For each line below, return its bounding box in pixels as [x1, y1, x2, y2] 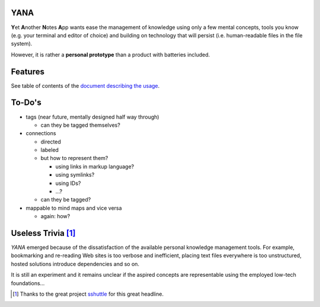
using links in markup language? [55, 163, 135, 170]
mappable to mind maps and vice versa [25, 204, 122, 212]
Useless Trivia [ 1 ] [11, 228, 76, 238]
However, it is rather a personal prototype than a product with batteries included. [11, 51, 210, 58]
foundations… [11, 279, 45, 287]
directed [40, 138, 62, 145]
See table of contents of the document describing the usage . [11, 82, 160, 89]
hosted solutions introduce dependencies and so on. [11, 260, 139, 267]
